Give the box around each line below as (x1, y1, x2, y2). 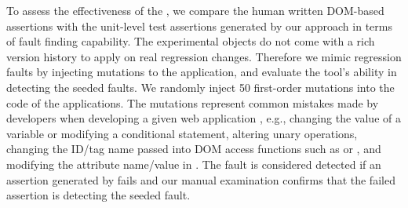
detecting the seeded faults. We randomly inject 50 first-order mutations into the (6, 78, 395, 95)
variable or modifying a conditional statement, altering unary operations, (6, 125, 358, 141)
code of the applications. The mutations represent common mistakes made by (6, 94, 379, 111)
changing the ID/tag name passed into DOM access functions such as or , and (6, 140, 381, 157)
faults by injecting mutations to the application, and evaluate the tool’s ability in (6, 64, 397, 80)
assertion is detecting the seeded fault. (6, 187, 191, 203)
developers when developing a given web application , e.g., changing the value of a (6, 110, 401, 126)
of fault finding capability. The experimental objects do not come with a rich (6, 33, 375, 49)
